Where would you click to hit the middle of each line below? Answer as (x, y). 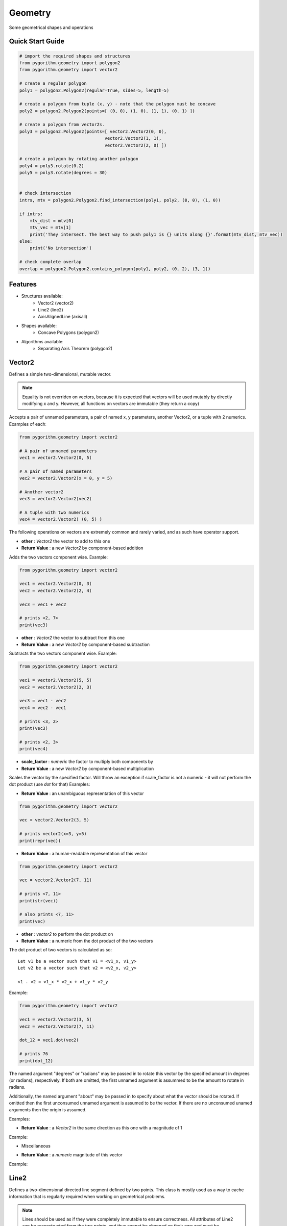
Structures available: (42, 296)
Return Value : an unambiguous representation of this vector (83, 793)
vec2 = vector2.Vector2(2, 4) (56, 590)
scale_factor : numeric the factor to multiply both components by (87, 762)
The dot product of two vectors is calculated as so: (60, 950)
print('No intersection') (61, 248)
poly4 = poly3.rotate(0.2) (52, 166)
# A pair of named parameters (56, 471)
